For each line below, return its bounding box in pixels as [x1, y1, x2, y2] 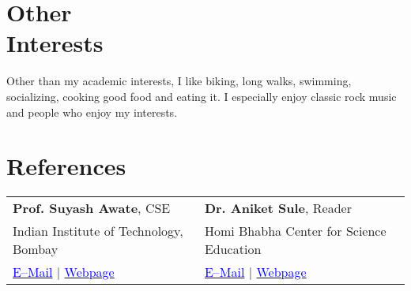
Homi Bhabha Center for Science [204, 222, 386, 241]
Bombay [13, 240, 58, 259]
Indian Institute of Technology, [13, 222, 183, 241]
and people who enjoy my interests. [6, 103, 178, 120]
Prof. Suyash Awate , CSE [13, 199, 171, 218]
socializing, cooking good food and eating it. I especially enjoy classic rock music [6, 88, 397, 104]
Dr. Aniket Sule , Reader [204, 199, 352, 218]
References [6, 150, 126, 182]
